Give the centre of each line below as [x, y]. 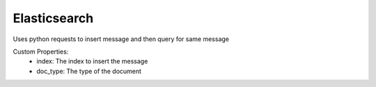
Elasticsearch [53, 18]
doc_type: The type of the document [89, 71]
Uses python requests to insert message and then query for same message [121, 39]
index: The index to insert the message [92, 61]
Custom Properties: [41, 52]
